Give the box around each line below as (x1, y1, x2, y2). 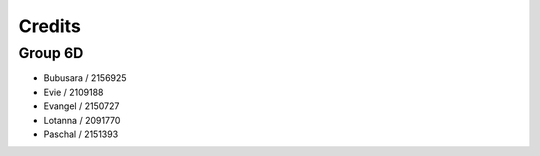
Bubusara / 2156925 (43, 72, 127, 84)
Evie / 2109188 (43, 86, 104, 98)
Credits (18, 15, 82, 37)
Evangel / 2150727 (43, 100, 120, 112)
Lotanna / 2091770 (43, 114, 121, 126)
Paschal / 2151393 (43, 128, 119, 140)
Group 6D (18, 44, 84, 62)
